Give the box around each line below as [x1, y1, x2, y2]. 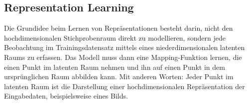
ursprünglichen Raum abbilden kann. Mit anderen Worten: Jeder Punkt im [4, 71, 234, 82]
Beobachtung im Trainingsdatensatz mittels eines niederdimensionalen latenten [4, 42, 245, 52]
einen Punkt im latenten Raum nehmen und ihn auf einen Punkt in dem [4, 61, 225, 72]
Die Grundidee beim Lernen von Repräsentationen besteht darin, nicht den [4, 23, 233, 33]
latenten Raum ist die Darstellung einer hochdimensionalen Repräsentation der [4, 81, 245, 91]
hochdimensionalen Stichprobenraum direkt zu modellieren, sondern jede [4, 32, 226, 43]
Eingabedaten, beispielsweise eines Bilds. [4, 91, 128, 101]
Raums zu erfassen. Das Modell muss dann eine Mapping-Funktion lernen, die [4, 52, 242, 62]
